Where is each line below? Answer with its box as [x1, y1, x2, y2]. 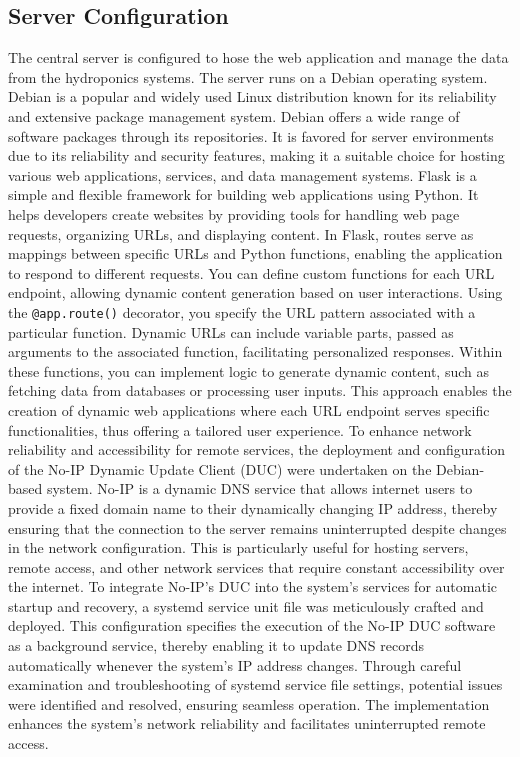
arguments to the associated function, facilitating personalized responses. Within [8, 341, 503, 362]
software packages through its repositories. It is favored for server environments [8, 125, 494, 146]
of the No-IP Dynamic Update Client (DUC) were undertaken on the [8, 458, 432, 479]
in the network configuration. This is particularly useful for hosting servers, [8, 537, 469, 558]
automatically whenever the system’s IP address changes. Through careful [8, 654, 462, 675]
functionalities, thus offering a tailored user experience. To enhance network [8, 419, 472, 440]
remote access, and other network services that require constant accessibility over [8, 556, 505, 577]
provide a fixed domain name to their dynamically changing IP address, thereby [8, 497, 498, 518]
